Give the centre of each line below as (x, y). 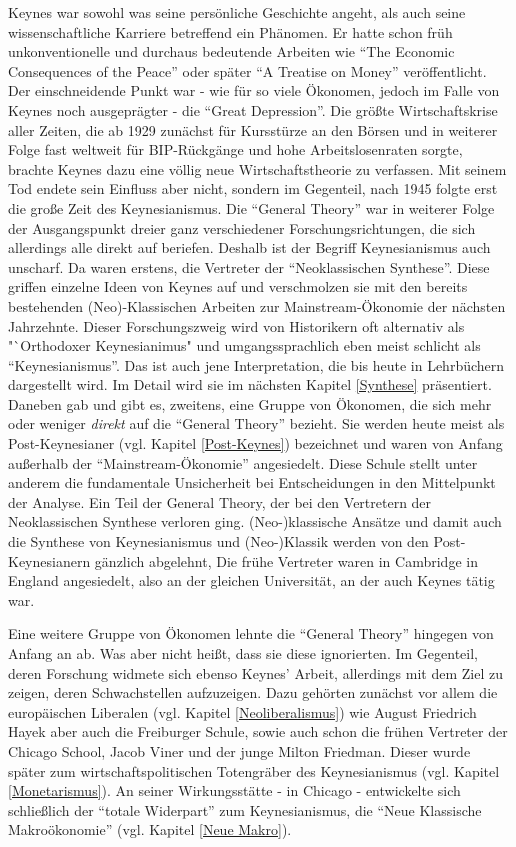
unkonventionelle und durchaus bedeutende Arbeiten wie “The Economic (231, 51)
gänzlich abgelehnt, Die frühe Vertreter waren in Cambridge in (286, 560)
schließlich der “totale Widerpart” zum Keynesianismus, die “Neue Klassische (245, 809)
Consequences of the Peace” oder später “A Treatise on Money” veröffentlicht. (247, 70)
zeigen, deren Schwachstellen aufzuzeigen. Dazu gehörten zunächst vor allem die (253, 692)
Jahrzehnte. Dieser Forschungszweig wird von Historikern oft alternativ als (236, 325)
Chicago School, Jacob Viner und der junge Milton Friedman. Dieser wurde (239, 750)
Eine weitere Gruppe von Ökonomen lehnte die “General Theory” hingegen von (251, 633)
